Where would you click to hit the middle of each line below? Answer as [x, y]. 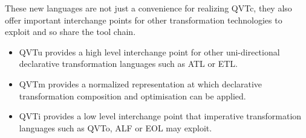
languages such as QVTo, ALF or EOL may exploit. [116, 127]
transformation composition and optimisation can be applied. [132, 96]
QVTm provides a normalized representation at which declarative [141, 83]
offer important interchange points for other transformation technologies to [144, 20]
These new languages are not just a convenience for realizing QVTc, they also [148, 8]
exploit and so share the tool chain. [70, 32]
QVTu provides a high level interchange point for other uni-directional [149, 52]
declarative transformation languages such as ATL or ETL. [128, 64]
